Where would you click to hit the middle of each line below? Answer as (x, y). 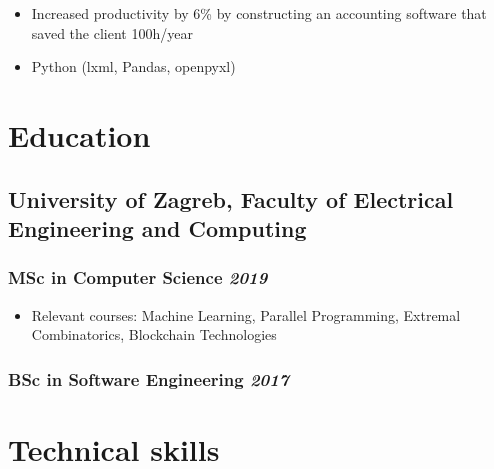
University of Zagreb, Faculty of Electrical (231, 198)
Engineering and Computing (157, 227)
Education (79, 134)
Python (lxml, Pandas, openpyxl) (133, 66)
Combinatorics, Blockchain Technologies (154, 334)
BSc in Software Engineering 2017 (148, 378)
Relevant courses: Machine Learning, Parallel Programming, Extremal (246, 314)
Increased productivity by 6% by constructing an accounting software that (259, 13)
